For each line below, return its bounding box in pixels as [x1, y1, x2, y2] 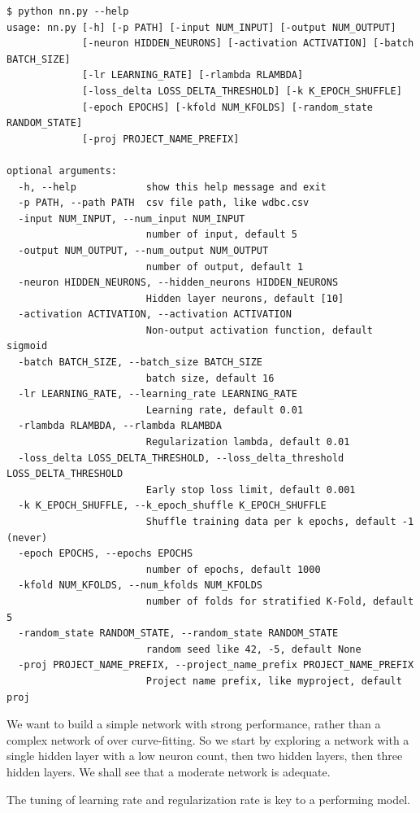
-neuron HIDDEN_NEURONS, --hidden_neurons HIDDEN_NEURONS [18, 277, 339, 289]
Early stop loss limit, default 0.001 [145, 483, 356, 496]
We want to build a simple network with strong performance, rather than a [6, 715, 381, 732]
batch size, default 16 [145, 372, 275, 384]
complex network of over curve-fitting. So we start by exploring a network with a [6, 731, 409, 748]
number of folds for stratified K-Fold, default [145, 595, 414, 607]
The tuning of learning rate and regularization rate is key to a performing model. [6, 790, 410, 807]
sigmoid [6, 340, 48, 352]
